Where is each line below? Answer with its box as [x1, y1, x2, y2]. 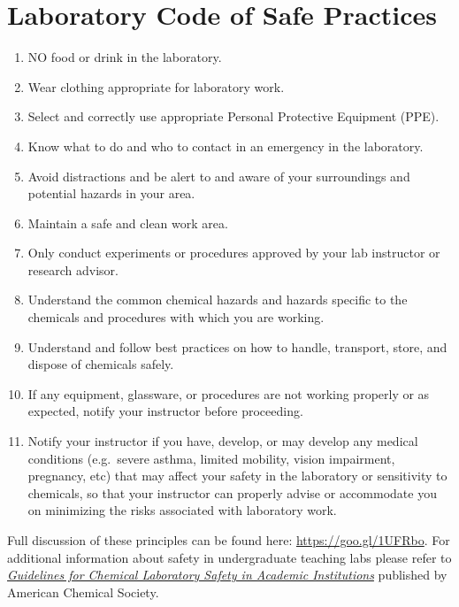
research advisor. [27, 260, 119, 279]
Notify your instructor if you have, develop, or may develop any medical [27, 432, 418, 450]
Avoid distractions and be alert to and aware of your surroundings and [27, 166, 410, 185]
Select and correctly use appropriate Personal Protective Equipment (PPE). [27, 107, 440, 126]
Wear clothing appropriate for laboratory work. [27, 77, 285, 96]
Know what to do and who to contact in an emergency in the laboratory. [27, 136, 424, 155]
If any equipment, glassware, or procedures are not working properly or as [27, 384, 430, 403]
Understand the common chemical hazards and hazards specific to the [27, 290, 408, 309]
